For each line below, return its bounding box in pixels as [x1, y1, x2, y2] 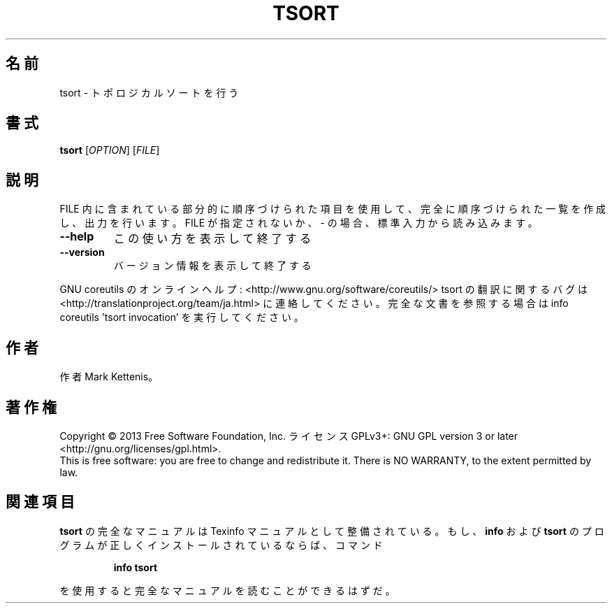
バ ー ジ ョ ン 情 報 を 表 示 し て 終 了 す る [113, 259, 312, 272]
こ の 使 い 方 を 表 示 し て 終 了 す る [113, 231, 312, 246]
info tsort [113, 561, 158, 573]
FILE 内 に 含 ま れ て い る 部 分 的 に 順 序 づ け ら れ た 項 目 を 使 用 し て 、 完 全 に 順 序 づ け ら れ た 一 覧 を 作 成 [59, 203, 606, 215]
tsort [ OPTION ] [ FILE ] [59, 144, 160, 157]
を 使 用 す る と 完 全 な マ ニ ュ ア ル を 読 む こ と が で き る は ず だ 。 [59, 584, 395, 596]
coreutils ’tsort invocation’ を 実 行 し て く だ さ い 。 [59, 311, 304, 324]
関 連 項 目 [6, 493, 75, 511]
